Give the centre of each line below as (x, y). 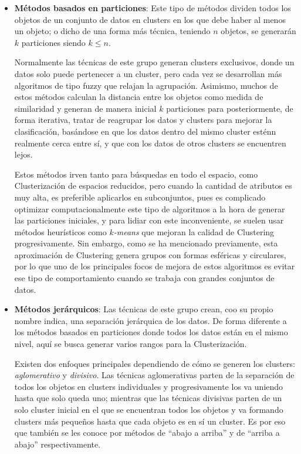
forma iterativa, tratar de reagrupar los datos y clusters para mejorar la (143, 120)
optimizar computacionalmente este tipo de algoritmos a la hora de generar (150, 208)
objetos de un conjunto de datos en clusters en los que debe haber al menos (150, 19)
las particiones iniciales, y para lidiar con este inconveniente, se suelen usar (149, 220)
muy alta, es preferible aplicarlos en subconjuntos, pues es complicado (140, 197)
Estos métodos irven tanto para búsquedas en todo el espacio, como (136, 174)
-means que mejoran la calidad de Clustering (194, 231)
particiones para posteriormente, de (230, 108)
